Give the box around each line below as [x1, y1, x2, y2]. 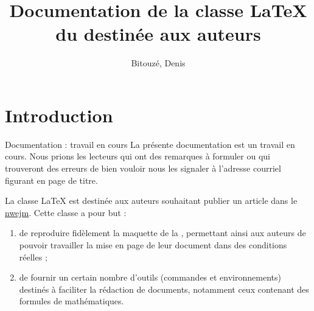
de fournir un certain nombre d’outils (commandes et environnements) [19, 271, 281, 284]
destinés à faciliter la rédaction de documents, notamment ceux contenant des [19, 282, 309, 295]
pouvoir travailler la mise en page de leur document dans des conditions [19, 239, 287, 251]
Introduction [5, 102, 113, 127]
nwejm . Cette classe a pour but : [5, 206, 127, 218]
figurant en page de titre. [5, 173, 98, 186]
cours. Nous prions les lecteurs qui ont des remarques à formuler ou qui [5, 150, 270, 162]
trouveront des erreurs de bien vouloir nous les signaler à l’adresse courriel [5, 162, 281, 175]
